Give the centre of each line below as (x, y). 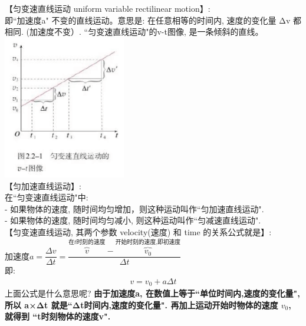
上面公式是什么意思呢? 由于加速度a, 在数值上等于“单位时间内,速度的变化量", (152, 293)
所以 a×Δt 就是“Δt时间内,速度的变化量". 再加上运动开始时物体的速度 (142, 304)
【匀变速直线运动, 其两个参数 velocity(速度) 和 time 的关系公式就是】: (138, 232)
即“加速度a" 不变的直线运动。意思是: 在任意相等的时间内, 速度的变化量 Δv (148, 20)
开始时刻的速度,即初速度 (148, 243)
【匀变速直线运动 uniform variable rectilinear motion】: (108, 8)
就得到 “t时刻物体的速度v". (58, 316)
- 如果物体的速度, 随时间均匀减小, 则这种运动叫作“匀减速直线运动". (133, 220)
